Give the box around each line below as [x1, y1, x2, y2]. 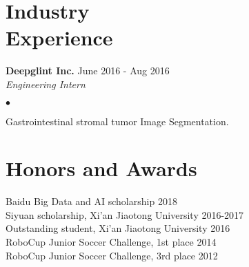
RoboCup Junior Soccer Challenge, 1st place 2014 [6, 235, 217, 248]
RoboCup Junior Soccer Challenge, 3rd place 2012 [6, 248, 218, 262]
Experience [6, 23, 113, 52]
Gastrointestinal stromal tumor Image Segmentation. [6, 114, 229, 128]
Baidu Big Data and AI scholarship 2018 [6, 194, 177, 209]
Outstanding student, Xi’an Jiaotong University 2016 [6, 221, 230, 235]
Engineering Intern [6, 76, 86, 91]
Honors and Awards [6, 154, 197, 182]
